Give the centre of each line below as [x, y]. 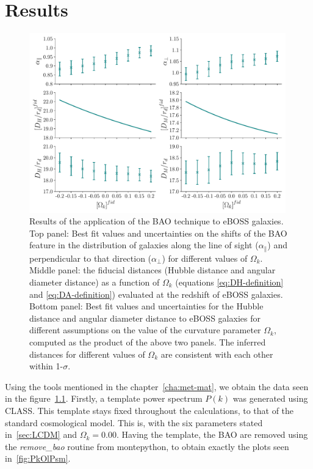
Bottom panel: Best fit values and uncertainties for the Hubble [146, 306]
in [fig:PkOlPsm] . [38, 458]
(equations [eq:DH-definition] [229, 282]
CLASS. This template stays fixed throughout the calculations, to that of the [149, 410]
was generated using [270, 398]
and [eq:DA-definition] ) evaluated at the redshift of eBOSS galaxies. [156, 294]
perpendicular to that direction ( [91, 258]
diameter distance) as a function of [95, 282]
